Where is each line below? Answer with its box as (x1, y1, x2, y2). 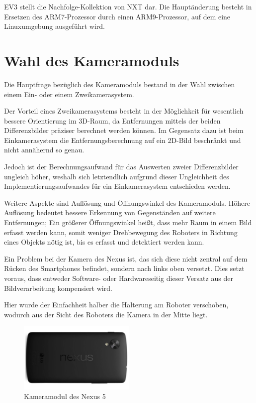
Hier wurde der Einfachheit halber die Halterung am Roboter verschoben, (4, 299, 229, 310)
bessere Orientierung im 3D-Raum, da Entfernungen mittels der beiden (4, 115, 221, 126)
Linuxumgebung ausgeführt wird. (4, 21, 105, 31)
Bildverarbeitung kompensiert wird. (4, 282, 112, 293)
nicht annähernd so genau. (4, 144, 85, 155)
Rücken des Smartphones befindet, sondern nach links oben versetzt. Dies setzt (4, 263, 245, 273)
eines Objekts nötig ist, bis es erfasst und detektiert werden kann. (4, 237, 204, 247)
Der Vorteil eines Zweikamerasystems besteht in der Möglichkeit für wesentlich (4, 106, 244, 116)
